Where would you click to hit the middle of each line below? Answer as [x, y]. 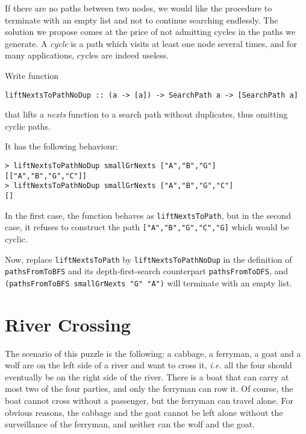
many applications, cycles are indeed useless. [87, 55]
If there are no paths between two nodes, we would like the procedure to [139, 8]
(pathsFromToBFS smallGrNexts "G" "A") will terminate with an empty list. [148, 282]
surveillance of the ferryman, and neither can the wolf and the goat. [130, 424]
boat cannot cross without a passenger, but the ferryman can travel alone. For [149, 400]
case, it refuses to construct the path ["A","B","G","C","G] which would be [147, 227]
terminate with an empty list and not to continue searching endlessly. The [142, 20]
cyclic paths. [28, 126]
